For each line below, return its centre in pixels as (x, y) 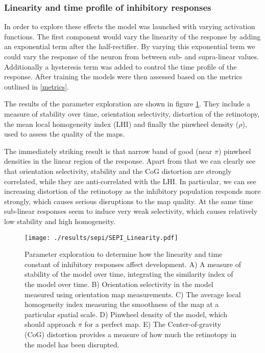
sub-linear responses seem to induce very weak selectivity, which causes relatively (131, 211)
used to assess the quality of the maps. (65, 134)
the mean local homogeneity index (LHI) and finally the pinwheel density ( (122, 124)
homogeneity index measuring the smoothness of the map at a (122, 304)
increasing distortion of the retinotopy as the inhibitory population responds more (132, 191)
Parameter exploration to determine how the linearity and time (124, 254)
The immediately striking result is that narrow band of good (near (108, 151)
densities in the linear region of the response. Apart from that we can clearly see (130, 161)
